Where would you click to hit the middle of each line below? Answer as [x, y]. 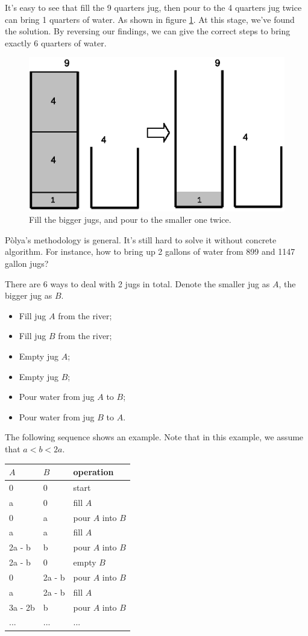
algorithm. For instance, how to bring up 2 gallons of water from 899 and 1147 [150, 251]
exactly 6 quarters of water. [56, 42]
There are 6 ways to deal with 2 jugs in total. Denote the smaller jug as [137, 283]
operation [93, 472]
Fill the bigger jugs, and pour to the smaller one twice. [130, 220]
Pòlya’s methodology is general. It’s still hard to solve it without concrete [141, 239]
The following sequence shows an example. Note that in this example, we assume [154, 437]
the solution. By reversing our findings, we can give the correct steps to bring [148, 31]
